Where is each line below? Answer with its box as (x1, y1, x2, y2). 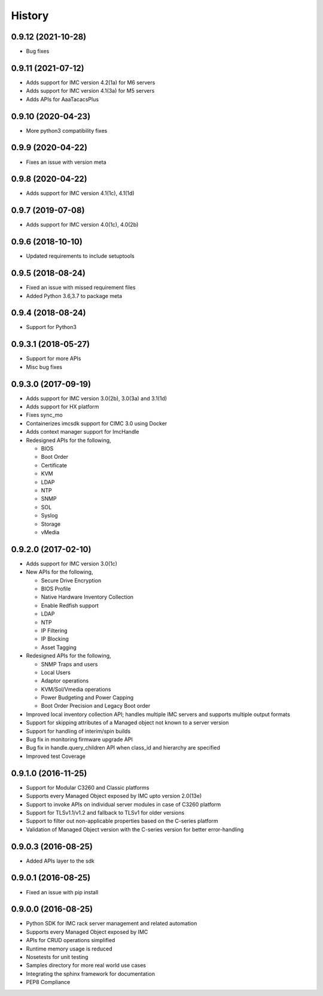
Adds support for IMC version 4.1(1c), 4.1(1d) (26, 190, 135, 197)
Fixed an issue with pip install (26, 888, 99, 896)
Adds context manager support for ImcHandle (26, 428, 140, 435)
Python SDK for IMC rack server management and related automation (26, 920, 197, 927)
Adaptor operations (41, 677, 89, 684)
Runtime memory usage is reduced (26, 945, 112, 952)
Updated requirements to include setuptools (26, 252, 135, 260)
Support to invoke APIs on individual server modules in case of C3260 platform (26, 800, 221, 808)
